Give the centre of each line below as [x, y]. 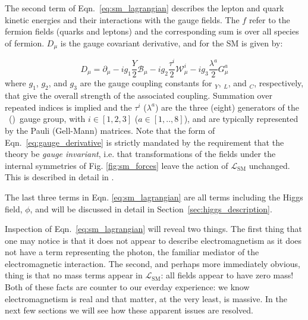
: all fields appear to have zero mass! [227, 275]
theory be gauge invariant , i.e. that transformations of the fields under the [140, 154]
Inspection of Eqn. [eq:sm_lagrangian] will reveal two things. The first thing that [154, 229]
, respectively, [279, 83]
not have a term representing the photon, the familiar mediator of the [132, 252]
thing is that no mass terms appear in [74, 275]
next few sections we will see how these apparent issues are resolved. [129, 310]
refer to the [269, 19]
